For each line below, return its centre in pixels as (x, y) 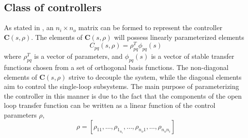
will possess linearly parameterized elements (179, 37)
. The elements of (57, 37)
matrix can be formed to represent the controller (150, 27)
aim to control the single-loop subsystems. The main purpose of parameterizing (122, 86)
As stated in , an (29, 27)
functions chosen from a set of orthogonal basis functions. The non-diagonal (116, 67)
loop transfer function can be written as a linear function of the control (110, 105)
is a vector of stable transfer (193, 56)
